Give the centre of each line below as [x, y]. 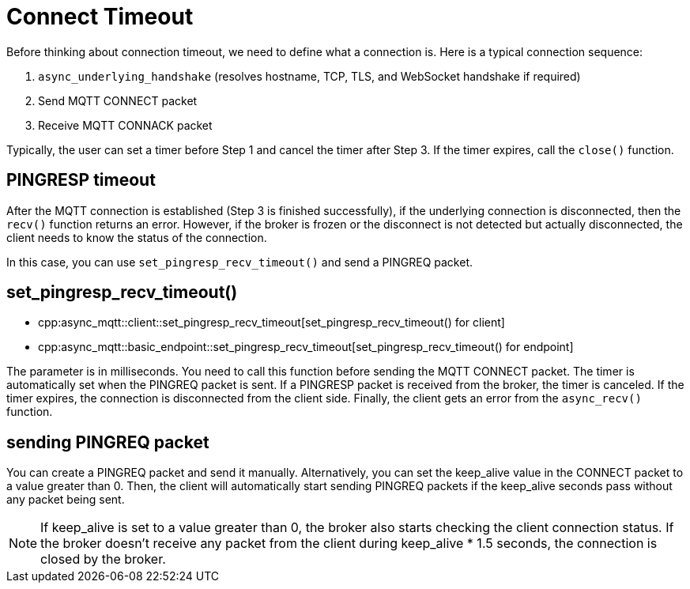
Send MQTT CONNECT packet [118, 100]
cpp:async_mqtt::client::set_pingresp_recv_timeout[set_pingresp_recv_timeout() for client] [271, 323]
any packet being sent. [66, 500]
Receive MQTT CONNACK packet [125, 125]
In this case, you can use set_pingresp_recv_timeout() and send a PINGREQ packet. [240, 262]
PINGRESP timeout [81, 180]
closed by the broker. [103, 559]
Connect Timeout [100, 17]
